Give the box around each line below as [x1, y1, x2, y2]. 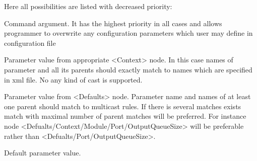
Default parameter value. [4, 147, 81, 158]
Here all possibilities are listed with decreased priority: [4, 1, 172, 11]
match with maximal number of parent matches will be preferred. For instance [4, 111, 246, 121]
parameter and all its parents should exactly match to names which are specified [4, 64, 252, 74]
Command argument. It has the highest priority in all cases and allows [4, 18, 222, 28]
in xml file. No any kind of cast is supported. [4, 74, 143, 85]
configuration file [4, 37, 56, 48]
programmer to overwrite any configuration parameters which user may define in [4, 28, 253, 38]
